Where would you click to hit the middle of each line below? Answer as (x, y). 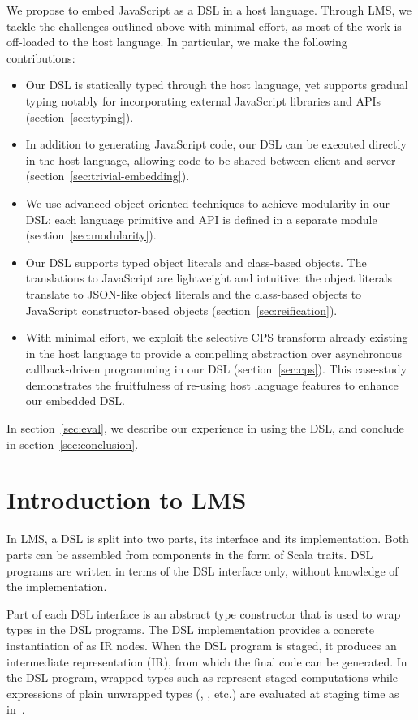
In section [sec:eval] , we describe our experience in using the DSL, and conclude (205, 428)
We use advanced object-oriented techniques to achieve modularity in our (208, 203)
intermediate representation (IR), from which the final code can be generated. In (207, 661)
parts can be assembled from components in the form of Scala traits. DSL (190, 554)
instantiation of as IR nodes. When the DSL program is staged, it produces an (202, 645)
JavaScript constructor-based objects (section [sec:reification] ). (181, 310)
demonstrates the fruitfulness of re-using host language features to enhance (212, 384)
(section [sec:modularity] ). (91, 235)
